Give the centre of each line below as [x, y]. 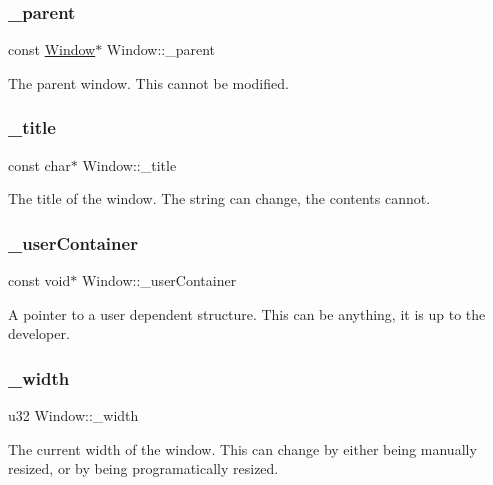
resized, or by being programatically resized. [143, 468]
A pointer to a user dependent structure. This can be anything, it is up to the [247, 313]
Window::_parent [161, 49]
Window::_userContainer [159, 280]
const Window [52, 49]
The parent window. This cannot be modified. [148, 82]
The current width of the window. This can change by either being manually [242, 448]
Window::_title [129, 164]
